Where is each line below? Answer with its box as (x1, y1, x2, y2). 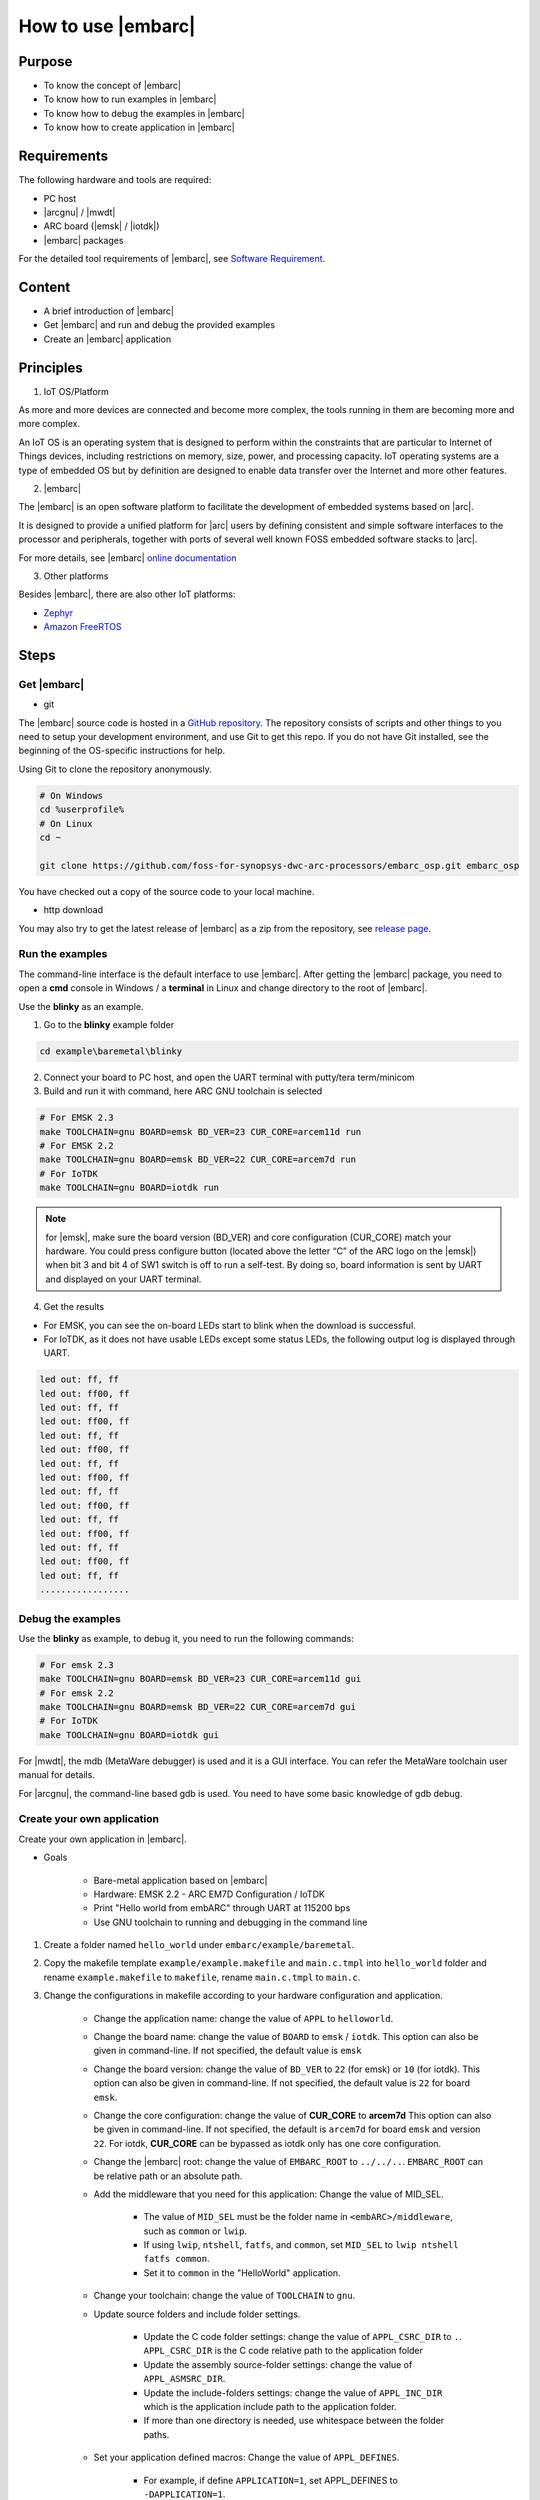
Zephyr (43, 606, 74, 619)
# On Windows (39, 790, 104, 801)
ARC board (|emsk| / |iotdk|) (43, 220, 160, 232)
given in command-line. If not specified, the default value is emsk (93, 2045, 362, 2057)
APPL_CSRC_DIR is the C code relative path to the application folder (143, 2345, 424, 2357)
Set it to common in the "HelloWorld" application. (143, 2266, 341, 2279)
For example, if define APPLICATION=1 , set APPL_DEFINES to (143, 2474, 399, 2486)
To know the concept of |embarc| (43, 80, 182, 92)
